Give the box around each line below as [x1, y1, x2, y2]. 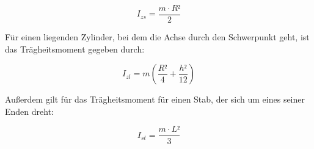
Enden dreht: [5, 104, 54, 117]
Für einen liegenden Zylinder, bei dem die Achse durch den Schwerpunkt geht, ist [5, 31, 310, 43]
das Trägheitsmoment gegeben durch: [5, 42, 145, 55]
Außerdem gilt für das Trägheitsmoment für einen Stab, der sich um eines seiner [5, 93, 305, 106]
